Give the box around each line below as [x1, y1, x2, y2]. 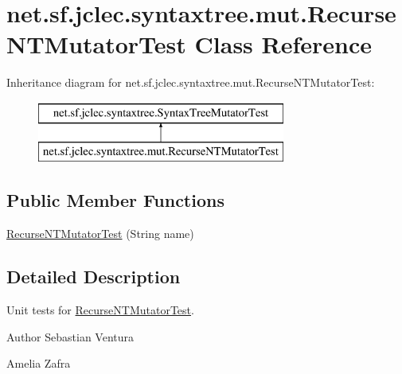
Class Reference [194, 28, 373, 60]
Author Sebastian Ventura [6, 328, 135, 345]
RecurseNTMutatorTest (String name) [6, 225, 194, 242]
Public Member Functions [6, 188, 224, 212]
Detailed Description [6, 264, 181, 289]
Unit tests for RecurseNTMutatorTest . [6, 302, 194, 318]
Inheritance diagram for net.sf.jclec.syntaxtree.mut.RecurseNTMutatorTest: [6, 74, 375, 91]
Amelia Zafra [6, 355, 71, 372]
